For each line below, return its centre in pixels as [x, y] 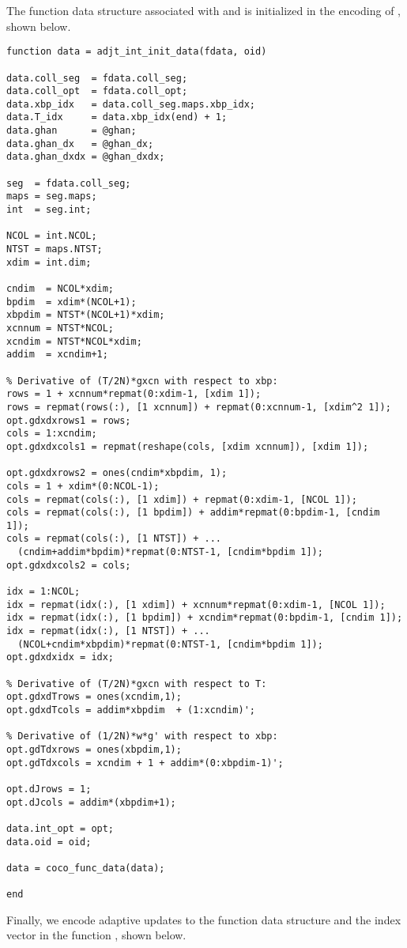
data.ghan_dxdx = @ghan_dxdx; [86, 157]
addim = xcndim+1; [57, 355]
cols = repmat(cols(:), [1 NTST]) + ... [114, 539]
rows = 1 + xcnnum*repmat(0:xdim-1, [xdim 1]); [134, 394]
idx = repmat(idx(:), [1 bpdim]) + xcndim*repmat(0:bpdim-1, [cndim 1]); [205, 618]
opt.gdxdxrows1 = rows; [69, 420]
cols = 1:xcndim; [52, 434]
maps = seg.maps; [52, 196]
